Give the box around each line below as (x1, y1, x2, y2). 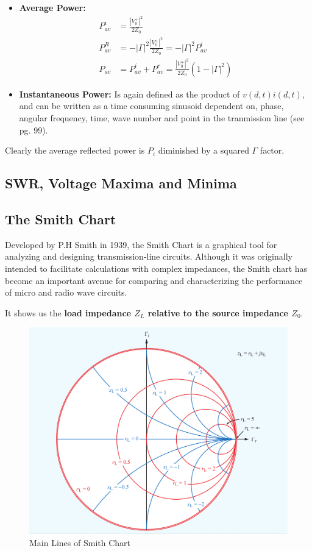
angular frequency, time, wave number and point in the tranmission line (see (19, 111, 305, 124)
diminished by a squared (158, 144, 249, 157)
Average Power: (19, 1, 86, 13)
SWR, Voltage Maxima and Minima (5, 174, 237, 193)
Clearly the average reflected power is (5, 144, 145, 157)
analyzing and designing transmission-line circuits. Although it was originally (5, 250, 292, 263)
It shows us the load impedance (5, 306, 131, 319)
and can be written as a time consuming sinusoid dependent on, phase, (19, 99, 284, 112)
